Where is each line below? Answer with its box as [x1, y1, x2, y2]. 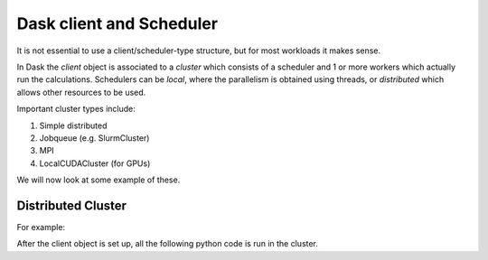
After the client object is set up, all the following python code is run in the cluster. [16, 238, 318, 249]
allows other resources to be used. [16, 87, 146, 97]
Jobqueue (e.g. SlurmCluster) [39, 132, 150, 144]
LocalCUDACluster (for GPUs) [39, 158, 151, 169]
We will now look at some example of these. [16, 174, 181, 185]
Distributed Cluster [16, 198, 127, 213]
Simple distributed [39, 120, 108, 131]
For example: [16, 221, 66, 232]
